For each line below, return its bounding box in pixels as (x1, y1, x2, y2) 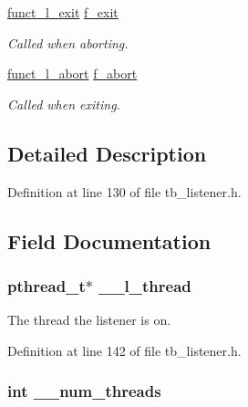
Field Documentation (7, 226, 212, 255)
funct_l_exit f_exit (7, 3, 119, 21)
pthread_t (7, 274, 86, 297)
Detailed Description (7, 139, 207, 167)
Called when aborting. (7, 33, 129, 52)
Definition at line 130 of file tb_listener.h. (7, 182, 242, 201)
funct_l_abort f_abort (7, 64, 138, 83)
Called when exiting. (7, 94, 120, 113)
